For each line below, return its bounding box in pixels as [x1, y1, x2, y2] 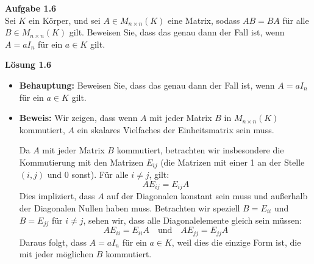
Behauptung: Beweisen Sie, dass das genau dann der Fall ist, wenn [19, 78, 275, 91]
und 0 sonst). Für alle [47, 168, 129, 181]
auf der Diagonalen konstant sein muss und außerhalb [107, 189, 308, 202]
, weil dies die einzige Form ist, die [171, 235, 301, 248]
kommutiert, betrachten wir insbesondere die [116, 144, 284, 156]
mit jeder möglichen [19, 248, 94, 260]
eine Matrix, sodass [168, 13, 240, 26]
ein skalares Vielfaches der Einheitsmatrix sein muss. [77, 123, 274, 136]
